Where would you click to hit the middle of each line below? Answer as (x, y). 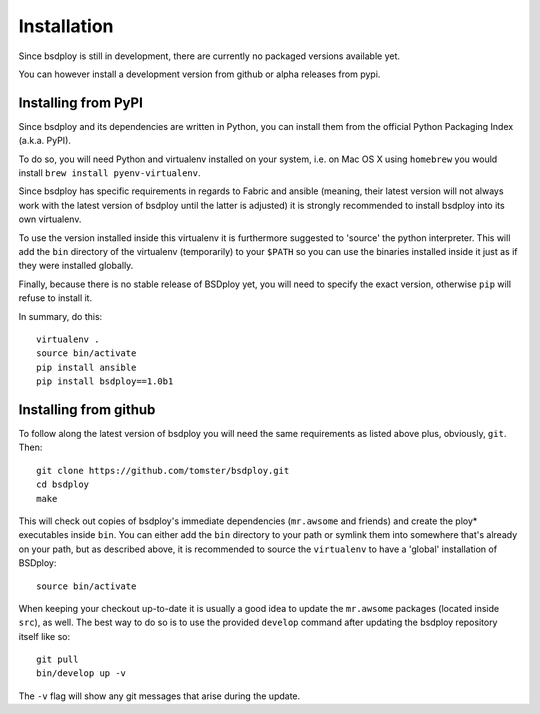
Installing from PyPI (81, 102)
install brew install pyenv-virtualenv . (109, 173)
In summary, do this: (60, 316)
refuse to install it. (55, 298)
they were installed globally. (76, 266)
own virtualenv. (50, 219)
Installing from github (87, 409)
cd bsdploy (63, 484)
